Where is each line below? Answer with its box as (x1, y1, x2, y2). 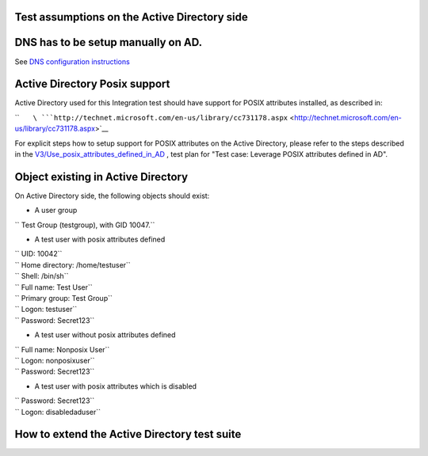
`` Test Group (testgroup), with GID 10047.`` (14, 220, 155, 230)
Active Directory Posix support (14, 78, 170, 91)
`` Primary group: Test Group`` (14, 294, 113, 303)
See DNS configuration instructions (14, 56, 130, 66)
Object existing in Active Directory (14, 170, 189, 184)
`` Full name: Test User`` (14, 282, 93, 292)
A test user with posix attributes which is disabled (34, 381, 197, 391)
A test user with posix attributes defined (34, 234, 166, 245)
